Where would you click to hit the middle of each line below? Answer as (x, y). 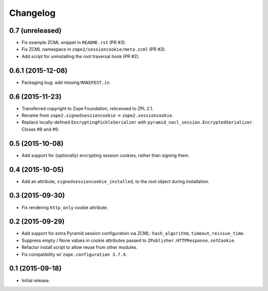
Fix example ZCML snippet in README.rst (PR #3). (74, 43)
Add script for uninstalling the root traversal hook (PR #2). (81, 56)
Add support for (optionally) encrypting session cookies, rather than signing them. (105, 155)
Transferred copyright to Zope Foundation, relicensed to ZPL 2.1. (88, 108)
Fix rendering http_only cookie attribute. (65, 207)
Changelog (32, 13)
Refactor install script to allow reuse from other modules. (80, 247)
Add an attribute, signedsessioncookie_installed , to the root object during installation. (115, 181)
